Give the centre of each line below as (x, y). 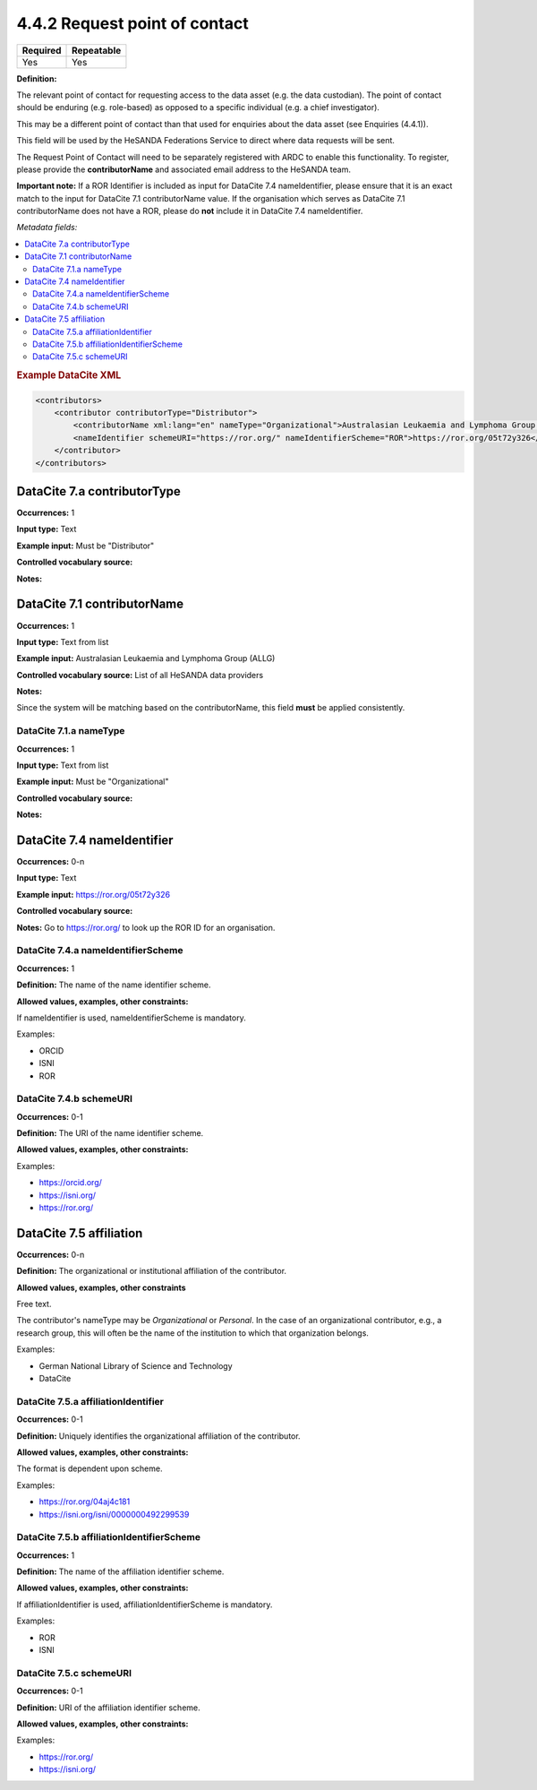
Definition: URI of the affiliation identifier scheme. (108, 1708)
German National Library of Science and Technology (136, 1365)
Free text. (34, 1304)
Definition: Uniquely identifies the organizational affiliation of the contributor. (158, 1436)
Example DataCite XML (69, 375)
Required (42, 50)
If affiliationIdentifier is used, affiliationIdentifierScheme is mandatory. (145, 1605)
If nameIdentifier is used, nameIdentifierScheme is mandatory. (131, 1018)
